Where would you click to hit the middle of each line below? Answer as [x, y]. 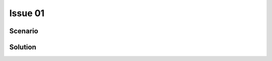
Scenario [24, 31]
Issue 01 [27, 13]
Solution [23, 47]
